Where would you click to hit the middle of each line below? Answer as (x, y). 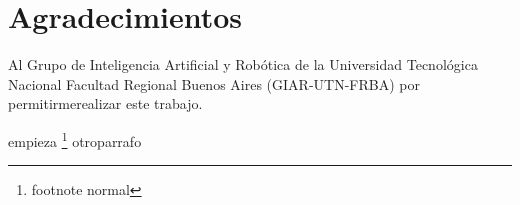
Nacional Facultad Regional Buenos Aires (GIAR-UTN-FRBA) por (214, 83)
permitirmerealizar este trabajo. (105, 103)
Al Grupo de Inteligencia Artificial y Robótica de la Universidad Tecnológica (243, 64)
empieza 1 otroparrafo (75, 139)
